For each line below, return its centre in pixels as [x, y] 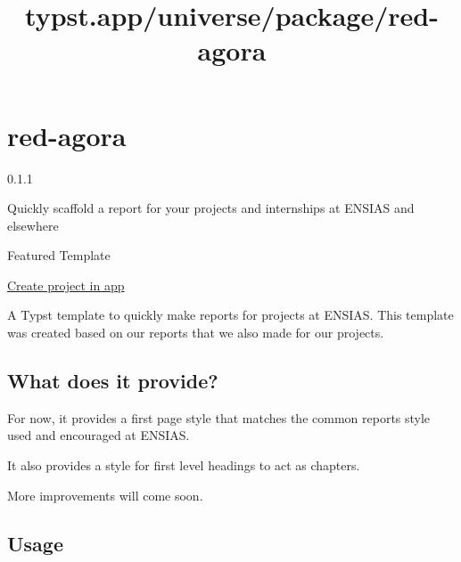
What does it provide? [113, 381]
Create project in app [66, 285]
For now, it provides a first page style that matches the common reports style [219, 417]
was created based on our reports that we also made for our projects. [196, 333]
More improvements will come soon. [105, 495]
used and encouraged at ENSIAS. [99, 435]
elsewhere [33, 225]
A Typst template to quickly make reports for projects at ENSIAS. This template [230, 315]
